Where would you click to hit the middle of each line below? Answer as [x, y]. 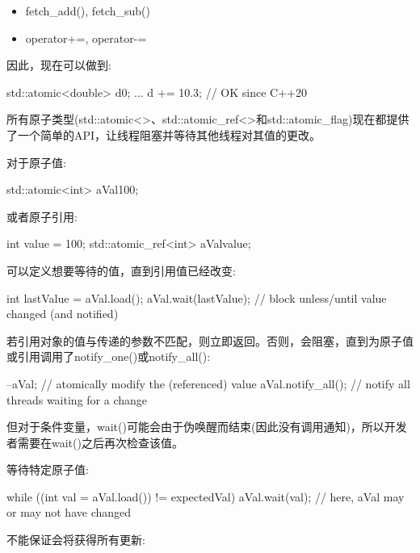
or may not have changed [69, 512]
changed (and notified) [63, 314]
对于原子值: [36, 162]
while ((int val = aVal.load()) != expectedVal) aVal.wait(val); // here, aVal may [206, 496]
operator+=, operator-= [86, 38]
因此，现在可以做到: [59, 65]
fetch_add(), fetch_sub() [88, 10]
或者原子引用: [42, 216]
